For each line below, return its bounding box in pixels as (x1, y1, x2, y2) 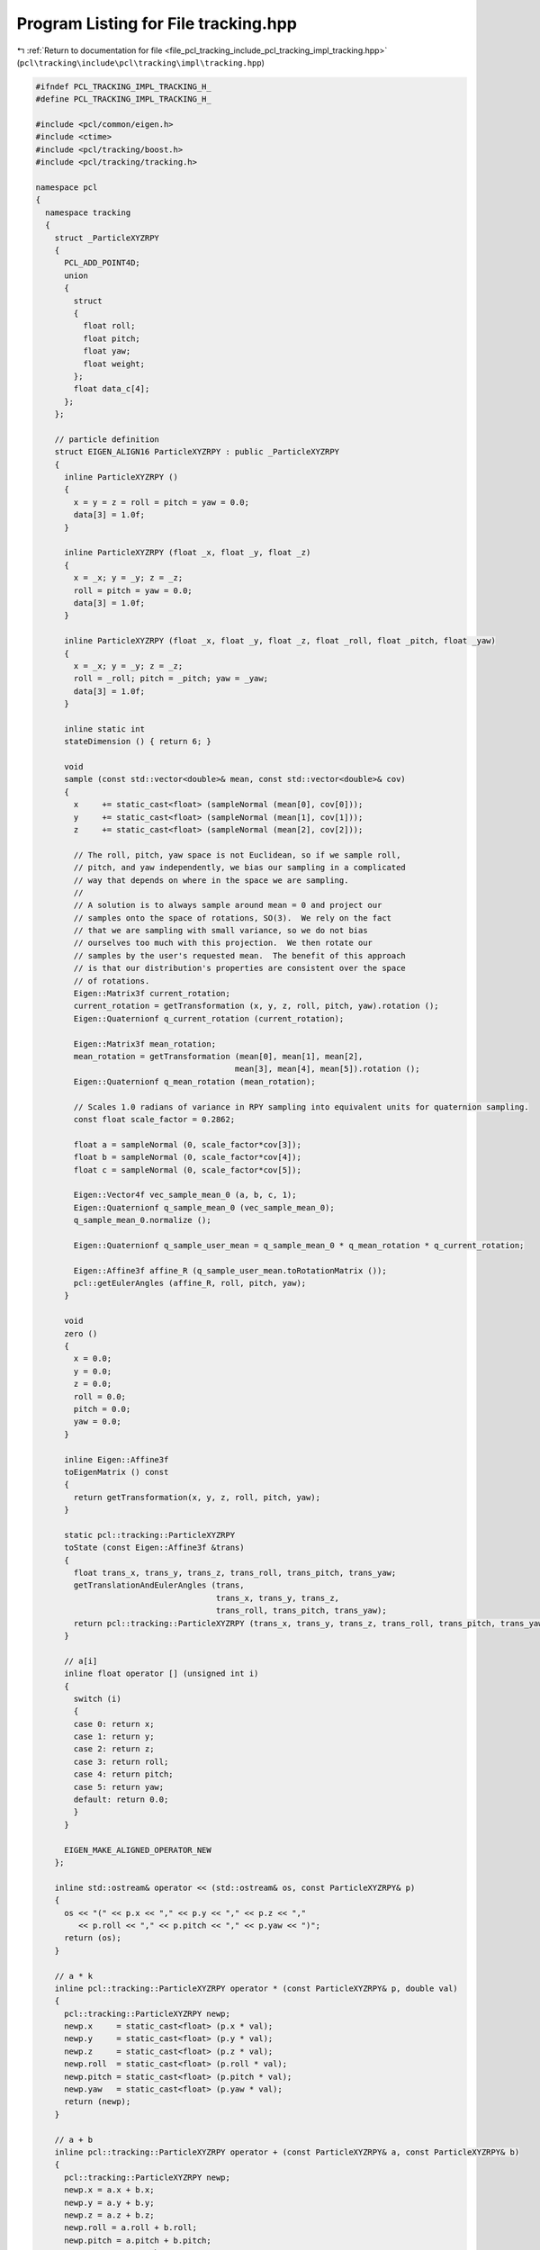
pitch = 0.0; (73, 1404, 131, 1414)
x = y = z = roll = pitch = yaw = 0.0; (73, 497, 249, 508)
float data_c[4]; (73, 383, 150, 394)
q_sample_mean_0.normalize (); (73, 1215, 211, 1226)
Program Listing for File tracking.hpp (16, 13, 297, 33)
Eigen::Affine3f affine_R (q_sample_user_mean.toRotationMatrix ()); (73, 1265, 387, 1275)
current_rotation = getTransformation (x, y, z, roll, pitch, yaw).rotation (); (73, 1001, 440, 1012)
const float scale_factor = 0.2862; (73, 1114, 236, 1124)
